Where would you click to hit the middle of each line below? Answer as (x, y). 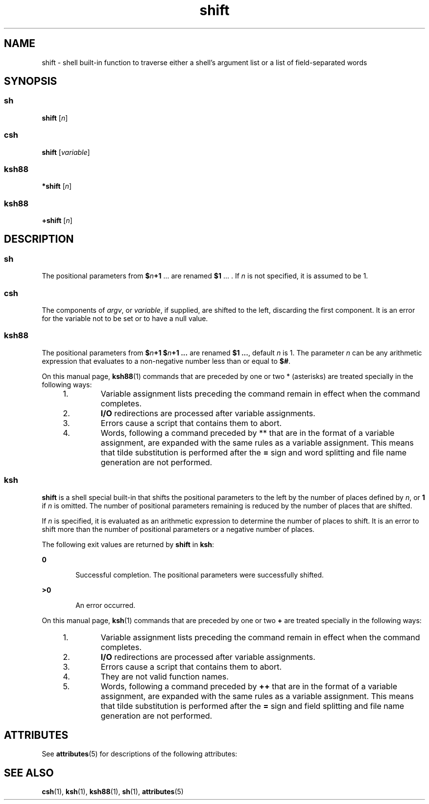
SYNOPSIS (31, 81)
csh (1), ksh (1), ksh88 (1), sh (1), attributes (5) (113, 792)
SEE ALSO (29, 773)
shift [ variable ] (66, 152)
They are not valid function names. (165, 676)
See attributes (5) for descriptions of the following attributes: (140, 754)
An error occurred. (106, 605)
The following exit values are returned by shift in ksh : (128, 544)
